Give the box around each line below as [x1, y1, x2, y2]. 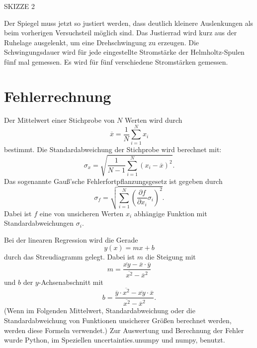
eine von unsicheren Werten [39, 208, 124, 218]
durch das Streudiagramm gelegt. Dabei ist [4, 252, 135, 262]
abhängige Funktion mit [134, 208, 207, 218]
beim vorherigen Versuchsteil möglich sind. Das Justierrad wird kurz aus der [4, 27, 237, 38]
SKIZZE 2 [4, 1, 35, 11]
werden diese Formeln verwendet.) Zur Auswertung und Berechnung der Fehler [4, 325, 244, 335]
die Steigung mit [145, 252, 196, 262]
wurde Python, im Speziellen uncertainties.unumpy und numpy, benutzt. [4, 335, 225, 345]
